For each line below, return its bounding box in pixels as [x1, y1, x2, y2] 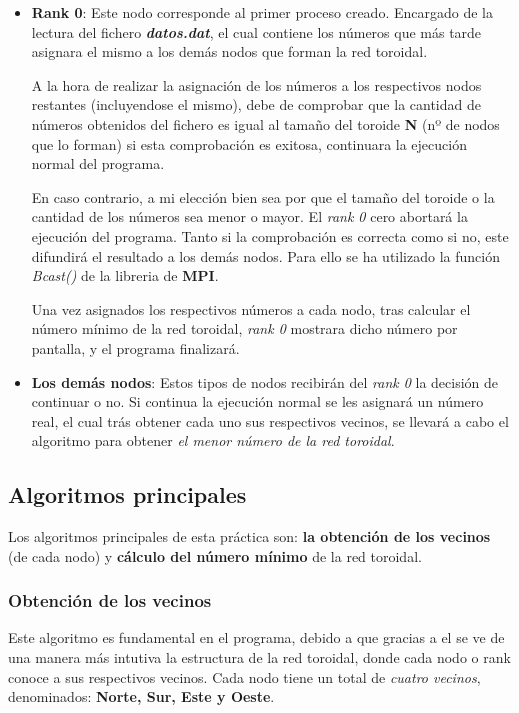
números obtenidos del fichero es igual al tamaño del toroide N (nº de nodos [31, 113, 500, 134]
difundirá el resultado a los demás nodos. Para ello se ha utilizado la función [31, 245, 500, 266]
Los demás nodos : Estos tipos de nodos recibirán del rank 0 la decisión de [31, 371, 499, 392]
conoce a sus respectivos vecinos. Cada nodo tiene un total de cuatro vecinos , [8, 666, 481, 687]
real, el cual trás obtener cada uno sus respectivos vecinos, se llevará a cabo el [31, 410, 509, 431]
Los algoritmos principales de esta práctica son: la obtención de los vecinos [8, 526, 491, 547]
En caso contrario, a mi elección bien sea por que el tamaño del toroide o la [31, 186, 495, 207]
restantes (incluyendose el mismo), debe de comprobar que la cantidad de [31, 94, 481, 115]
